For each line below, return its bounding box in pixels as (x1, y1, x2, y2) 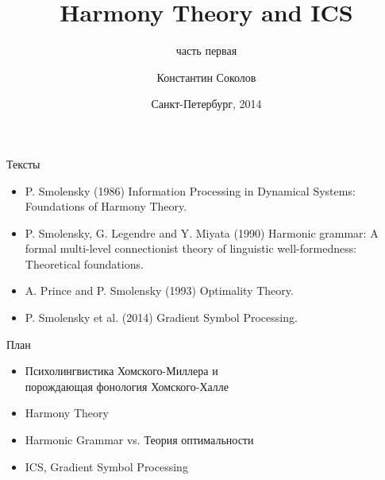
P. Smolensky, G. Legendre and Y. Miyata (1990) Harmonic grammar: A (25, 224, 379, 241)
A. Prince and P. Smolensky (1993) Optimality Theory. (25, 282, 294, 299)
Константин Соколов (156, 68, 256, 85)
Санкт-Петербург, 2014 (151, 95, 262, 112)
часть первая (175, 42, 237, 59)
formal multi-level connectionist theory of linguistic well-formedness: (25, 240, 357, 257)
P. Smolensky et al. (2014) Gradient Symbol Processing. (25, 309, 298, 326)
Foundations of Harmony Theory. (25, 198, 187, 215)
